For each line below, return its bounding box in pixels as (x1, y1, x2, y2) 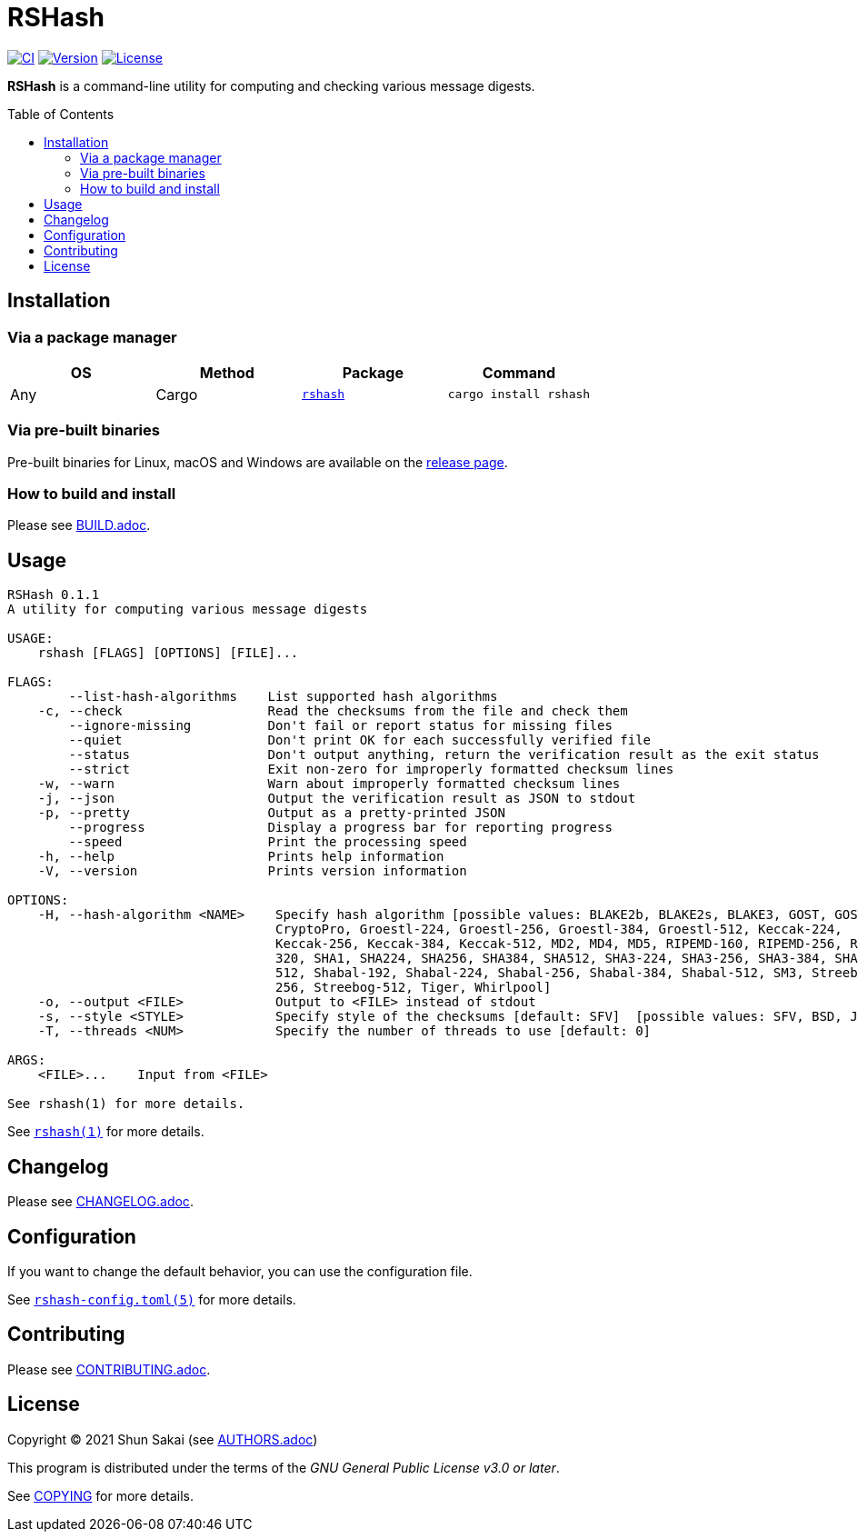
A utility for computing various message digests (7, 602, 368, 617)
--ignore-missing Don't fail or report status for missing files (68, 718, 613, 734)
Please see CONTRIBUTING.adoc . (7, 1361, 211, 1377)
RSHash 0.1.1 (7, 587, 100, 603)
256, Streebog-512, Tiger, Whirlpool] (275, 980, 552, 995)
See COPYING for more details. (7, 1487, 194, 1504)
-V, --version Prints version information (37, 864, 467, 879)
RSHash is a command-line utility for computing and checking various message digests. (7, 77, 535, 94)
